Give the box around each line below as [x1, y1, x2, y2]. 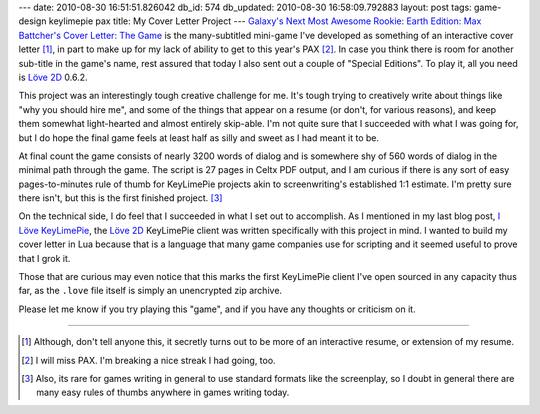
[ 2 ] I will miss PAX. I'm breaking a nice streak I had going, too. [21, 354, 276, 366]
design [18, 15, 47, 27]
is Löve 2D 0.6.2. [18, 71, 88, 83]
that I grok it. [18, 252, 71, 264]
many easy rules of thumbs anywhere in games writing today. [36, 386, 290, 399]
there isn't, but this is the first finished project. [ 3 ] [18, 192, 223, 204]
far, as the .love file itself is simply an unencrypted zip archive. [18, 285, 283, 297]
